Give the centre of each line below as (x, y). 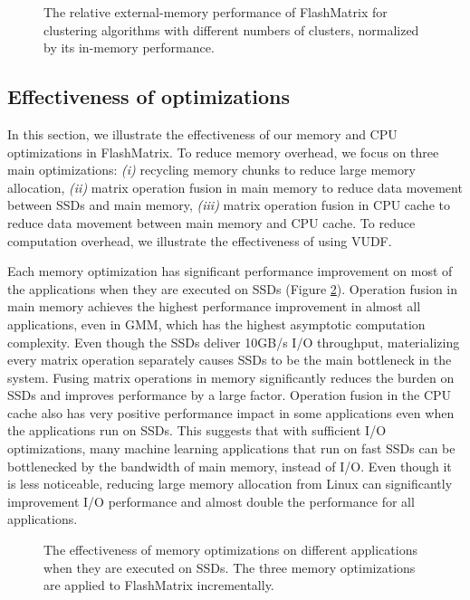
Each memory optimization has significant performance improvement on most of (230, 271)
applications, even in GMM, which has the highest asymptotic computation (216, 324)
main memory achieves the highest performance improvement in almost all (214, 306)
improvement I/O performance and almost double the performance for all (211, 501)
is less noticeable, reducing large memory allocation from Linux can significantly (230, 484)
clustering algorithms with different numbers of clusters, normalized (231, 29)
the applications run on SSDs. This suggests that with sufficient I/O (197, 430)
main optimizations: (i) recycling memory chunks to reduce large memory (211, 170)
